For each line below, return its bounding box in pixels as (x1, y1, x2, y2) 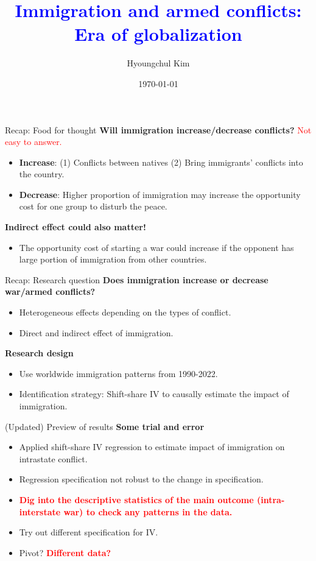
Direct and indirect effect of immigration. (19, 326, 174, 339)
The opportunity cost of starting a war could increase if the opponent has (19, 241, 294, 253)
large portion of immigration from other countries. (19, 253, 207, 266)
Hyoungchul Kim (127, 57, 190, 69)
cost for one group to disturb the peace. (19, 200, 167, 213)
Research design (5, 347, 74, 359)
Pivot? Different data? (19, 546, 111, 559)
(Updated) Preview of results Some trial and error (5, 420, 205, 432)
